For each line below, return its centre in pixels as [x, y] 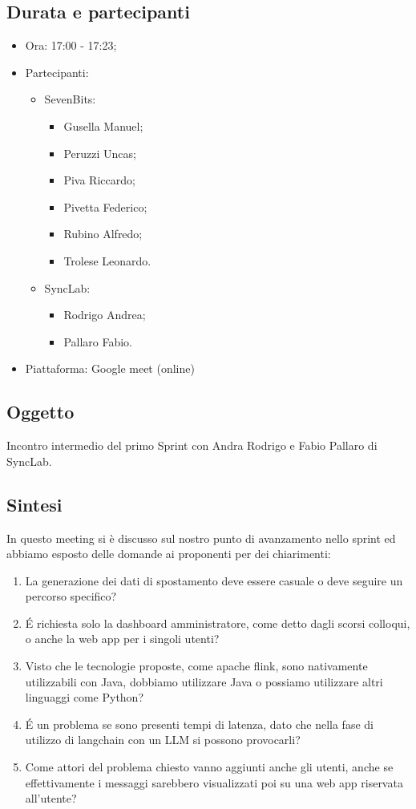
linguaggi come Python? [85, 697]
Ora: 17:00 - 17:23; [71, 45]
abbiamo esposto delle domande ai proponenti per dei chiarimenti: [169, 554]
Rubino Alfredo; [103, 234]
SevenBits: [70, 99]
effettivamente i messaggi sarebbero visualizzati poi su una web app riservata [214, 782]
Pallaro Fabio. [98, 341]
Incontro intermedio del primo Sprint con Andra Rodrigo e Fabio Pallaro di [192, 445]
